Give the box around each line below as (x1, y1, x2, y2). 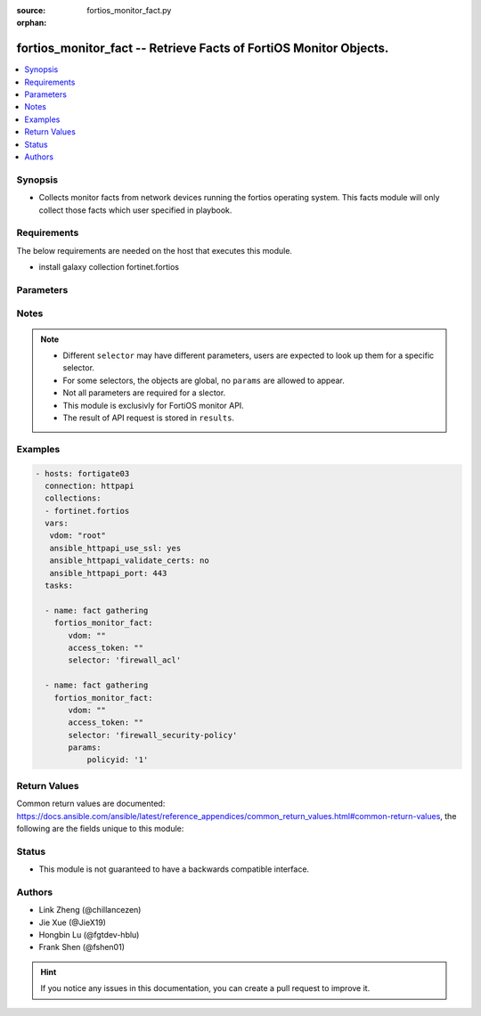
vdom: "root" (49, 531, 107, 541)
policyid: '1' (86, 755, 149, 765)
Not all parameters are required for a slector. (62, 387, 226, 398)
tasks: (45, 581, 74, 591)
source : (16, 5, 46, 15)
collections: (45, 493, 102, 503)
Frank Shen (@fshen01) (38, 942, 125, 953)
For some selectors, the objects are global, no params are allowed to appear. (62, 375, 345, 386)
